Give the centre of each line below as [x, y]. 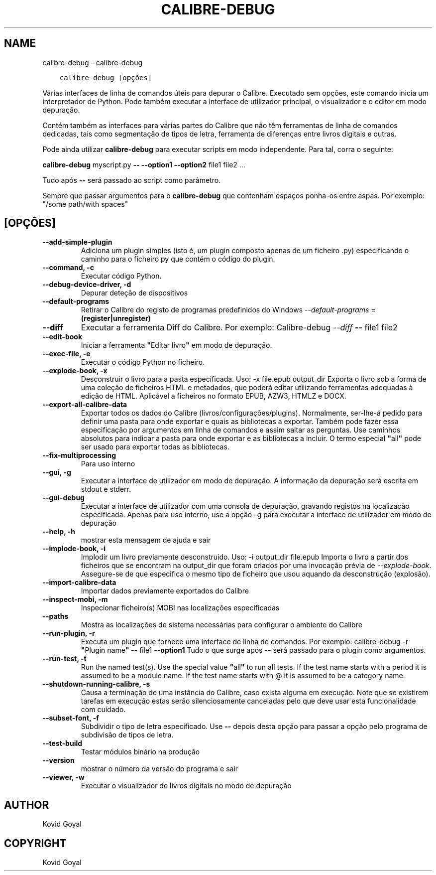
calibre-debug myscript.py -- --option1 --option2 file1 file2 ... [144, 164]
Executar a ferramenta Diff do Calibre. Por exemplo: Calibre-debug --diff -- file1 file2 [239, 328]
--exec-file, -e [66, 354]
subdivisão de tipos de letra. [127, 735]
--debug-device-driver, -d [87, 285]
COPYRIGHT [35, 843]
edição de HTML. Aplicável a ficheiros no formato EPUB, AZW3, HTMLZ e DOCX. [214, 396]
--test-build [62, 743]
